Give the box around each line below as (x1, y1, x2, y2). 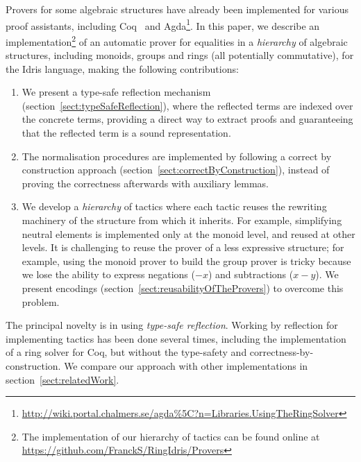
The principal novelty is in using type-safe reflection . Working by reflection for (6, 318, 338, 332)
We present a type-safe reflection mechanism (22, 85, 211, 99)
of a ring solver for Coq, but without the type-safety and (6, 345, 247, 359)
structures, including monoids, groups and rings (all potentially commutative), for (6, 48, 354, 62)
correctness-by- (249, 345, 314, 359)
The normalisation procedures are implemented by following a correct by (22, 148, 332, 163)
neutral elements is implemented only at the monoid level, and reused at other (22, 226, 355, 241)
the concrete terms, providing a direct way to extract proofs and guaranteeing (22, 112, 353, 126)
